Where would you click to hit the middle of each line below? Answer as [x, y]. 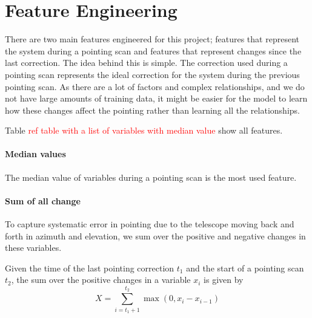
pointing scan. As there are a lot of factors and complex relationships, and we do [155, 86]
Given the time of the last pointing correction [90, 268]
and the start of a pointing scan [245, 268]
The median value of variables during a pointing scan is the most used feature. [151, 177]
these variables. [33, 248]
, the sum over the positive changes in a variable [101, 280]
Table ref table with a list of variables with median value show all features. [144, 130]
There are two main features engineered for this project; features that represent [152, 39]
